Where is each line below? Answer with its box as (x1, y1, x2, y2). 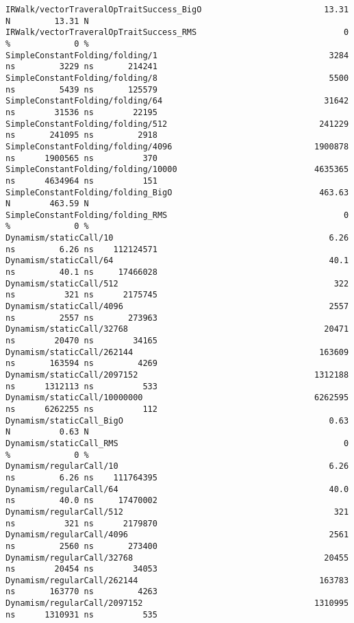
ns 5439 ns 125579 (5, 84, 157, 95)
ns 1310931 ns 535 (5, 609, 157, 620)
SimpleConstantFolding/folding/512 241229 (5, 119, 349, 129)
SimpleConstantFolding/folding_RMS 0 (5, 210, 349, 220)
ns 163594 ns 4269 (5, 358, 157, 369)
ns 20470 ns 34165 (5, 336, 157, 346)
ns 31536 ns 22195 (5, 107, 157, 117)
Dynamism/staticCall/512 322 (5, 278, 349, 289)
